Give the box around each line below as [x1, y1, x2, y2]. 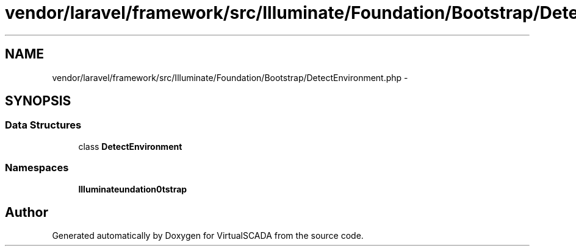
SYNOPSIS [5, 93, 71, 109]
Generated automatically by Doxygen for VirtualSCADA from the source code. [52, 230, 364, 241]
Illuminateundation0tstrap [78, 183, 187, 194]
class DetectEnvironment [78, 141, 182, 152]
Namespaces [5, 161, 69, 174]
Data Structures [5, 119, 82, 132]
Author [5, 204, 48, 220]
